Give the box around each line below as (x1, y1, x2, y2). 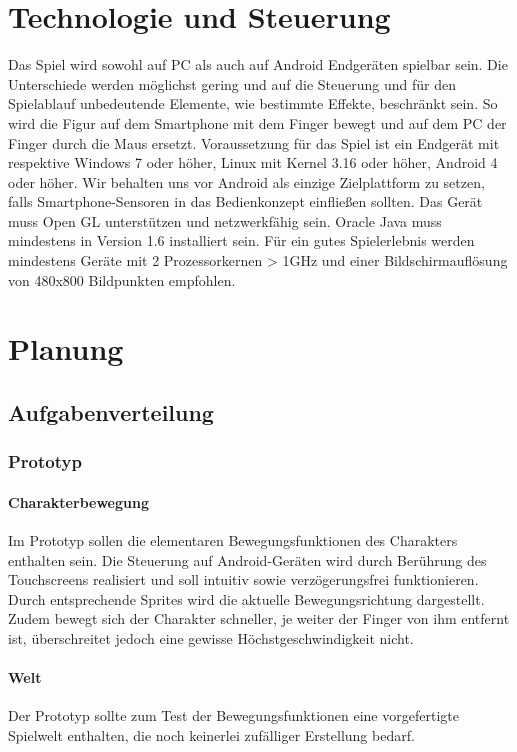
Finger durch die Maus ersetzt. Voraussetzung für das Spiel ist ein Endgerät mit (8, 132, 500, 153)
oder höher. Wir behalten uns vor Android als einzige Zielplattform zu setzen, (8, 171, 485, 192)
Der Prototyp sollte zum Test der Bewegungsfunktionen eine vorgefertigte (8, 705, 459, 726)
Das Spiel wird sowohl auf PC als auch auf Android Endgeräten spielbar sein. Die (8, 54, 508, 75)
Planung (8, 328, 124, 369)
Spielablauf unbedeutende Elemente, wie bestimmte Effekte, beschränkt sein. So (8, 93, 498, 114)
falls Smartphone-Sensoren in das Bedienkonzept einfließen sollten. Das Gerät (8, 191, 483, 212)
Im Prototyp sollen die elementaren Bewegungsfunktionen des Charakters (8, 530, 458, 551)
